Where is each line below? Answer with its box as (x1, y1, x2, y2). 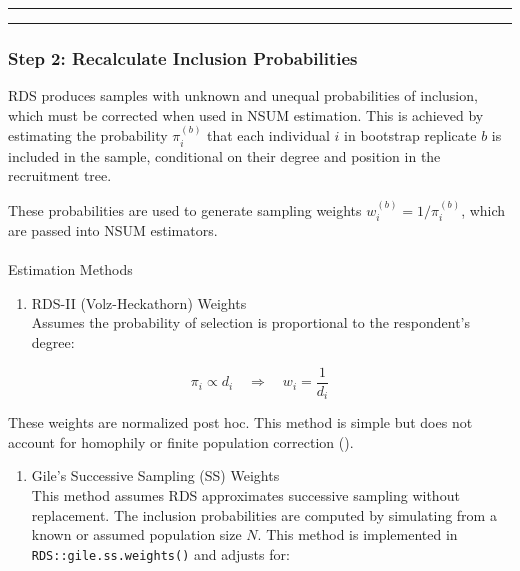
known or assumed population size (31, 524, 242, 545)
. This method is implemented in (257, 524, 458, 545)
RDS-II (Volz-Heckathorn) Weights (31, 292, 247, 313)
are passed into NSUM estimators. (8, 220, 218, 241)
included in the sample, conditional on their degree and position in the (8, 145, 441, 166)
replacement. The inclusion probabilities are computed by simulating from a (31, 504, 497, 525)
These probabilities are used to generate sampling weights (8, 199, 362, 220)
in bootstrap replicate (344, 125, 477, 146)
